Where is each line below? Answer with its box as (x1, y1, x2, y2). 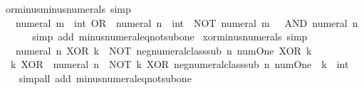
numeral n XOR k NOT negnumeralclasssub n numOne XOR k (15, 43, 312, 57)
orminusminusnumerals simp (5, 1, 131, 16)
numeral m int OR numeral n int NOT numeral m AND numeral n (15, 15, 358, 30)
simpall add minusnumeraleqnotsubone (19, 70, 192, 85)
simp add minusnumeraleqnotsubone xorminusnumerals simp (32, 29, 308, 44)
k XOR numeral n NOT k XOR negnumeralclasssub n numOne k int (10, 57, 349, 72)
